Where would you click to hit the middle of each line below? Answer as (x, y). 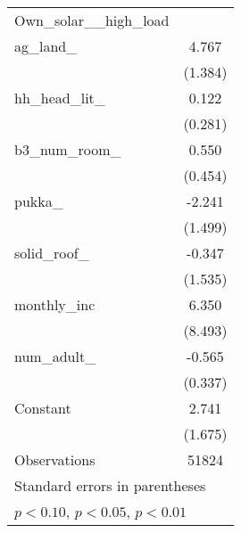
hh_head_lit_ (60, 98)
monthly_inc (55, 304)
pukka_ (39, 201)
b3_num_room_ (68, 149)
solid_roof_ (52, 253)
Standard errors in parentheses (110, 485)
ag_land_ (46, 46)
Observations (55, 459)
